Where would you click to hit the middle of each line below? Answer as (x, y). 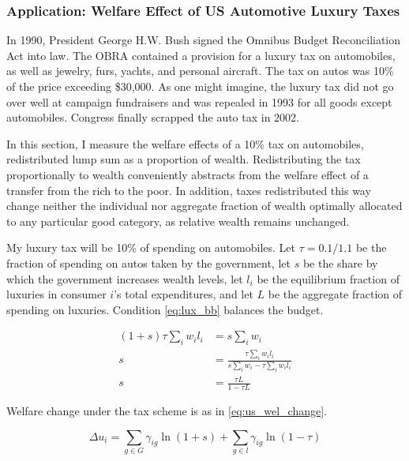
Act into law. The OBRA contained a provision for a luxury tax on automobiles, (201, 55)
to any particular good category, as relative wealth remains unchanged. (178, 221)
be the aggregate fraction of (335, 294)
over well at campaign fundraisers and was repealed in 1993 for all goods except (199, 101)
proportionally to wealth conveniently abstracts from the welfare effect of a (188, 174)
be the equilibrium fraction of (328, 278)
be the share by (340, 262)
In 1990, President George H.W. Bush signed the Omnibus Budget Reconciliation (204, 40)
